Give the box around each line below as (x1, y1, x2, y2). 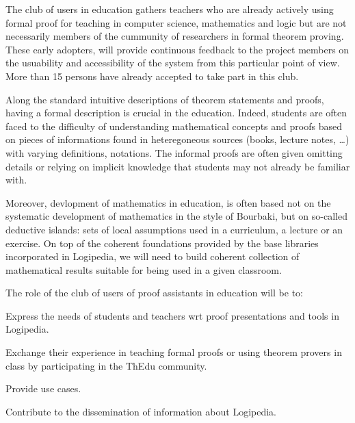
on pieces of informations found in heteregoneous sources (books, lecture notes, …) (5, 132, 350, 146)
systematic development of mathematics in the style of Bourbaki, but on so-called (5, 209, 347, 223)
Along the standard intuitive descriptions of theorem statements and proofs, (5, 92, 324, 106)
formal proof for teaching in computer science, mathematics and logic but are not (5, 15, 347, 29)
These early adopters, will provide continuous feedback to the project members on (5, 42, 350, 56)
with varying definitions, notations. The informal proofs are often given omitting (5, 145, 343, 159)
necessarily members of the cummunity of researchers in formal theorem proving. (5, 29, 344, 43)
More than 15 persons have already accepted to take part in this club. (5, 68, 299, 83)
